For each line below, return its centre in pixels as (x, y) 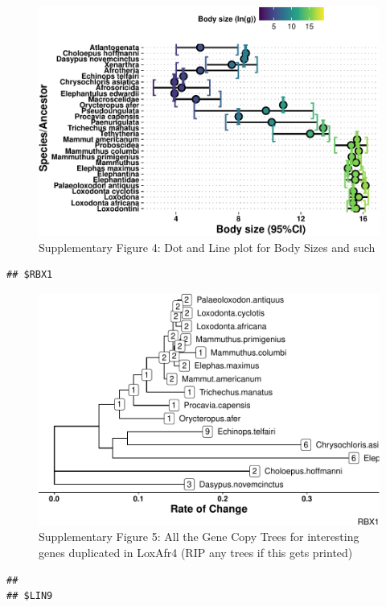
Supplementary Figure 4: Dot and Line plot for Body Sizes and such (207, 247)
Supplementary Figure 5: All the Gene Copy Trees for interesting (199, 537)
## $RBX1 (30, 275)
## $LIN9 (30, 596)
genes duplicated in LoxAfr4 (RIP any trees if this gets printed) (196, 553)
